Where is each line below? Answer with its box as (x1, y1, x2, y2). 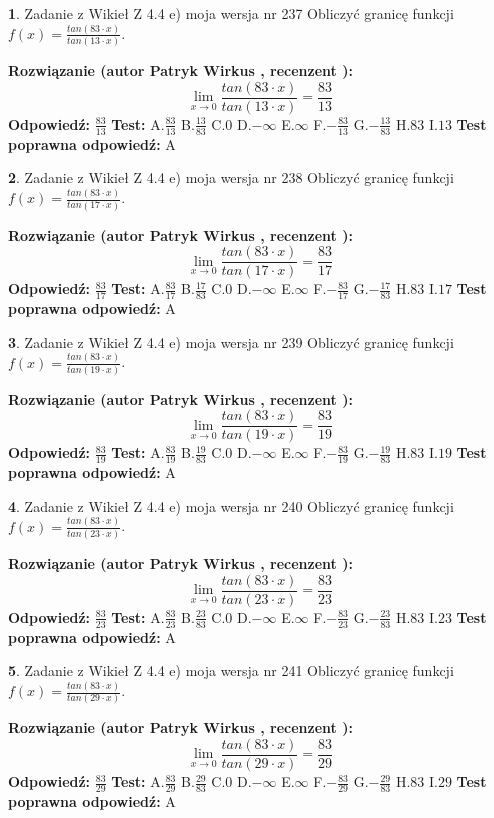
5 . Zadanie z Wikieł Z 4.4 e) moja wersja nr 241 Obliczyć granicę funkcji (8, 660, 454, 681)
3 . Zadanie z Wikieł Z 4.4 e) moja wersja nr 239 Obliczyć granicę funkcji (8, 331, 454, 352)
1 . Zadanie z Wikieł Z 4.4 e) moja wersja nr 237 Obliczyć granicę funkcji (8, 3, 454, 23)
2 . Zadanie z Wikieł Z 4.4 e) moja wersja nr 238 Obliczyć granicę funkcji (8, 167, 454, 188)
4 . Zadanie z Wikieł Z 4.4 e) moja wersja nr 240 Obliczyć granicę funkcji (8, 495, 454, 516)
